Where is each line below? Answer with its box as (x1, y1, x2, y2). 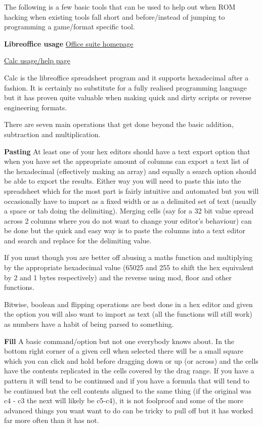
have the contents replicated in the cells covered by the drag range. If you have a (4, 365, 254, 376)
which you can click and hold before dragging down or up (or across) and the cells (4, 355, 258, 366)
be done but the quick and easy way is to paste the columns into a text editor (4, 225, 246, 236)
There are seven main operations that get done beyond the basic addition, (4, 119, 234, 130)
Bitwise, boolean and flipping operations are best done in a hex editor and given (4, 298, 253, 309)
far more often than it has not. (4, 415, 99, 425)
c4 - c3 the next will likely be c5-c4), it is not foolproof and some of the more (4, 395, 244, 406)
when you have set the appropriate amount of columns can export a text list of (4, 156, 249, 166)
